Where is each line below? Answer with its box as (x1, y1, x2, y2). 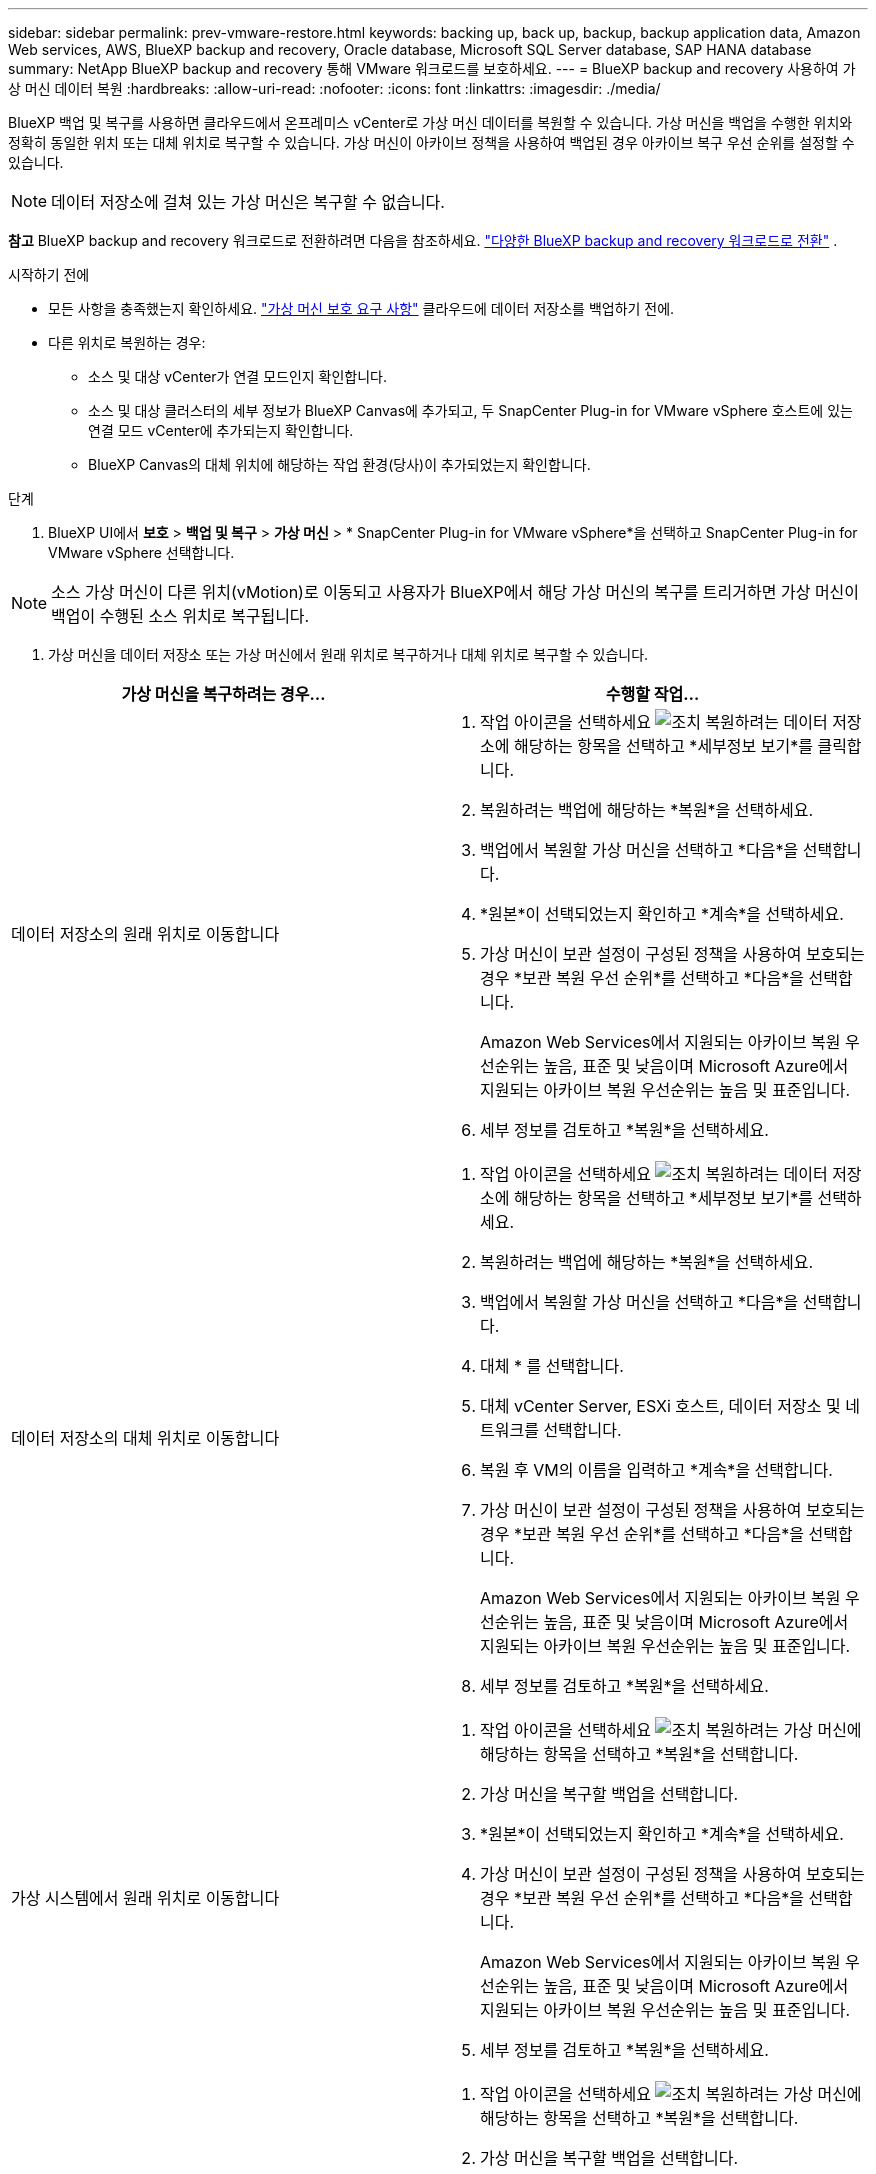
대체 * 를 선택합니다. (480, 1356, 624, 1376)
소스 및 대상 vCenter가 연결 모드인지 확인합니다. (88, 368, 388, 385)
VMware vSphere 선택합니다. (48, 544, 235, 561)
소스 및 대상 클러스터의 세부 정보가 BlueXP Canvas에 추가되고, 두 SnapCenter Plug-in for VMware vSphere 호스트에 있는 (88, 402, 853, 419)
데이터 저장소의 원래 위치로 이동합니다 (11, 924, 280, 944)
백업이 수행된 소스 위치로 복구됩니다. (51, 606, 310, 626)
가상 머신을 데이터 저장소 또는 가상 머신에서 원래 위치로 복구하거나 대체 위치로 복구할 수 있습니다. (48, 646, 649, 663)
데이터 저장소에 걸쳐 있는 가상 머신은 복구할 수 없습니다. (51, 192, 445, 212)
